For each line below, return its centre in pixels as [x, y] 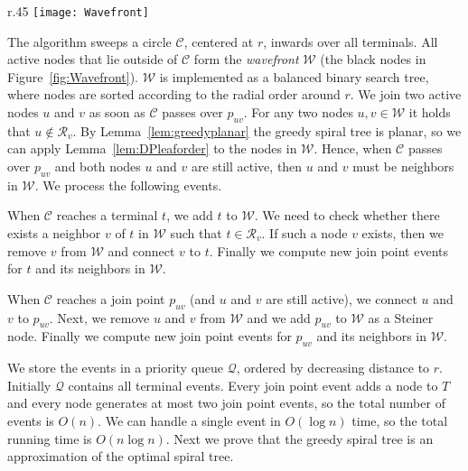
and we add [279, 317]
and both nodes [98, 166]
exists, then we [402, 233]
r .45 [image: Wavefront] [78, 11]
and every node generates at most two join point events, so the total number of [226, 403]
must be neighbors [403, 166]
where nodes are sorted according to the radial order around [174, 94]
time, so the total [400, 420]
